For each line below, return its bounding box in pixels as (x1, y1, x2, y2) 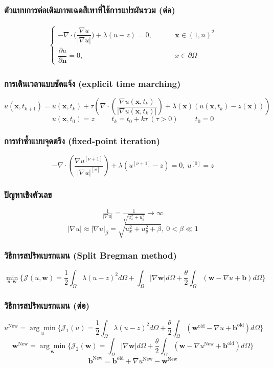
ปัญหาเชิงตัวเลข (4, 188, 52, 201)
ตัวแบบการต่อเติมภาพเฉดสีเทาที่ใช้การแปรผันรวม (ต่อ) (4, 3, 175, 16)
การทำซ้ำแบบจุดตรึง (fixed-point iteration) (4, 134, 161, 147)
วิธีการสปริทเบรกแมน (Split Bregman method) (4, 249, 177, 262)
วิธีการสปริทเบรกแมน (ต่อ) (4, 299, 90, 312)
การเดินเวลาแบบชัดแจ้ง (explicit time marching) (4, 77, 181, 89)
